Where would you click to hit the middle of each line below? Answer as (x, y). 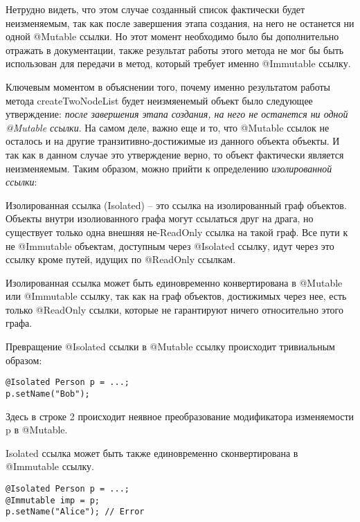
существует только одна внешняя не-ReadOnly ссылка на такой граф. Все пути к (177, 232)
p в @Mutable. (37, 430)
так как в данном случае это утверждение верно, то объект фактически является (175, 154)
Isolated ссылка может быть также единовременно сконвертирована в (152, 452)
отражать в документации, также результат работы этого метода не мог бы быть (175, 49)
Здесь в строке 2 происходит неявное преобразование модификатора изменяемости (180, 416)
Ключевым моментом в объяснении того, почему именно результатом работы (168, 86)
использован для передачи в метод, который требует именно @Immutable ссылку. (178, 63)
